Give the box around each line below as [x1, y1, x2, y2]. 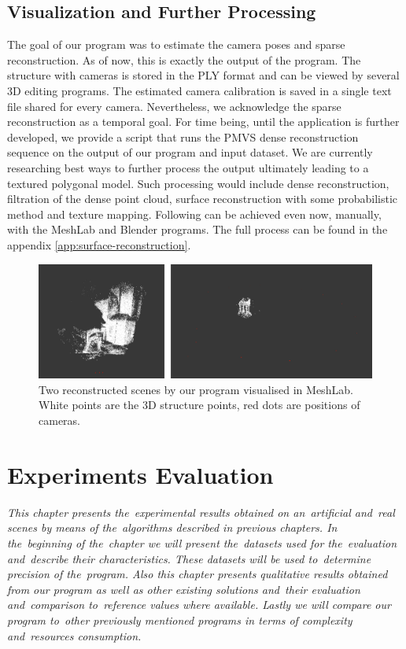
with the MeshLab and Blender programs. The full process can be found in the [7, 221, 388, 238]
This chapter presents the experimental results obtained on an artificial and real [7, 503, 395, 520]
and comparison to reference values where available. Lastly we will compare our [7, 596, 391, 613]
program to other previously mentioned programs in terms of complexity [7, 611, 352, 628]
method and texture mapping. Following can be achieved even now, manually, [7, 205, 382, 222]
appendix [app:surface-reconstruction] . [7, 236, 191, 253]
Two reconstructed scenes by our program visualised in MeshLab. [39, 381, 353, 397]
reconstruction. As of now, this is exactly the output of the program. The [7, 51, 361, 68]
